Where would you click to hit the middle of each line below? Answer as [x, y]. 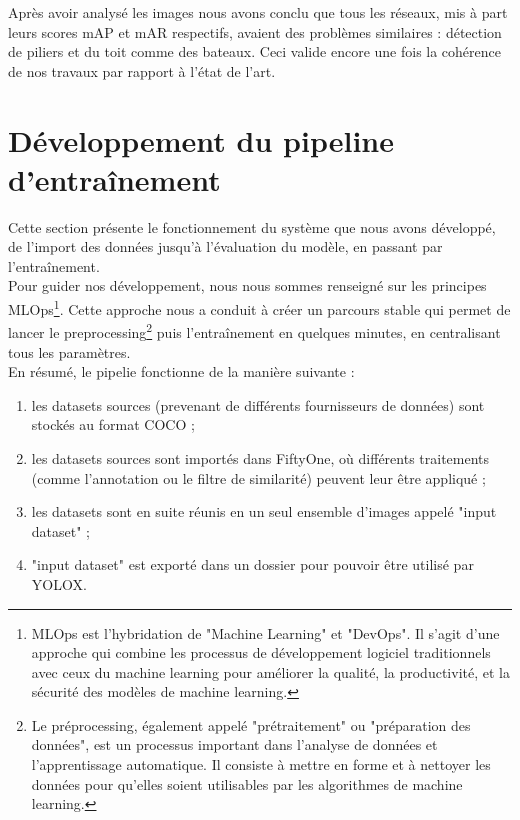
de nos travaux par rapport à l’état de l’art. [142, 70]
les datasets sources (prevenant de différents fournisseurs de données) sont [258, 404]
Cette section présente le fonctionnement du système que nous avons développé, [252, 226]
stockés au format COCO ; [113, 424]
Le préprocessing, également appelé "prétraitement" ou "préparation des [251, 724]
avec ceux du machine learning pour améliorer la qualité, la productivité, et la [270, 671]
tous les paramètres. [69, 351]
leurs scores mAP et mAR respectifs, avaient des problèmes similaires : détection [255, 31]
